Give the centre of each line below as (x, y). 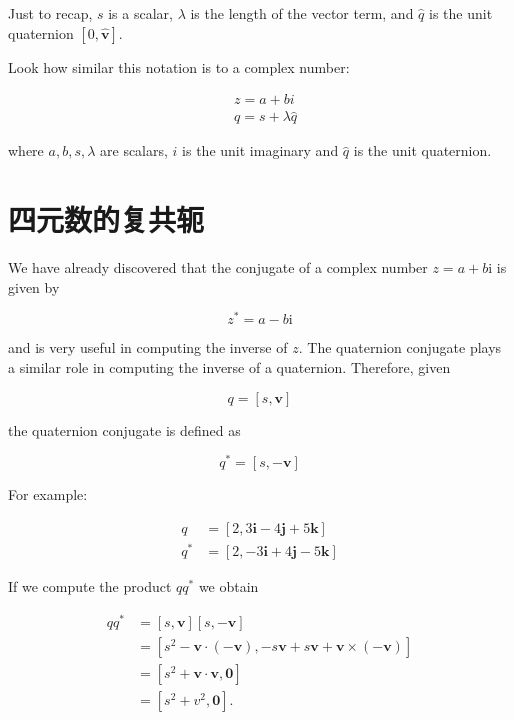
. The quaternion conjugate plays (400, 347)
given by (34, 286)
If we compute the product (90, 586)
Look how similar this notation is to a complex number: (179, 66)
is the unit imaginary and (260, 150)
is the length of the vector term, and (302, 13)
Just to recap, (50, 13)
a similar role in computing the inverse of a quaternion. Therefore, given (229, 367)
